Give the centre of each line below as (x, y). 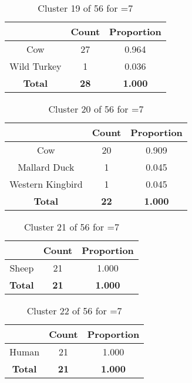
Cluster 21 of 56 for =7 (71, 227)
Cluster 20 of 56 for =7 (96, 109)
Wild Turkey (36, 66)
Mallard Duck (46, 167)
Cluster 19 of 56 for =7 (85, 8)
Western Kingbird (46, 184)
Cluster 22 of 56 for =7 (74, 311)
